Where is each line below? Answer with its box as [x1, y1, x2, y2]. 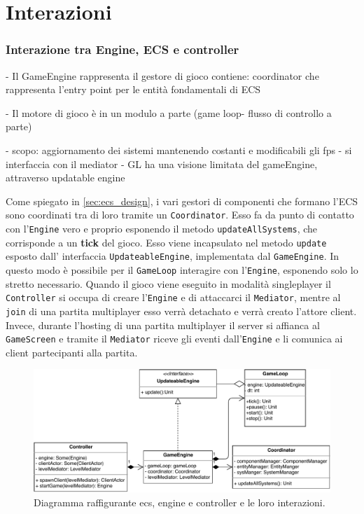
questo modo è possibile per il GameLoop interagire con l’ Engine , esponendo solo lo [6, 262, 358, 277]
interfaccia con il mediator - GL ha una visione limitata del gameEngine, [6, 156, 318, 171]
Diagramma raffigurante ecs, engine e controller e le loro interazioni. [34, 494, 325, 509]
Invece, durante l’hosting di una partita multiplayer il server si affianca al [6, 317, 320, 332]
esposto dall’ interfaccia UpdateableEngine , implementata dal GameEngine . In [6, 249, 339, 263]
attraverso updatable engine [6, 170, 125, 185]
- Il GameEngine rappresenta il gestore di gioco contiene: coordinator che [6, 68, 319, 83]
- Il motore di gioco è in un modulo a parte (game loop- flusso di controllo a [6, 105, 332, 120]
